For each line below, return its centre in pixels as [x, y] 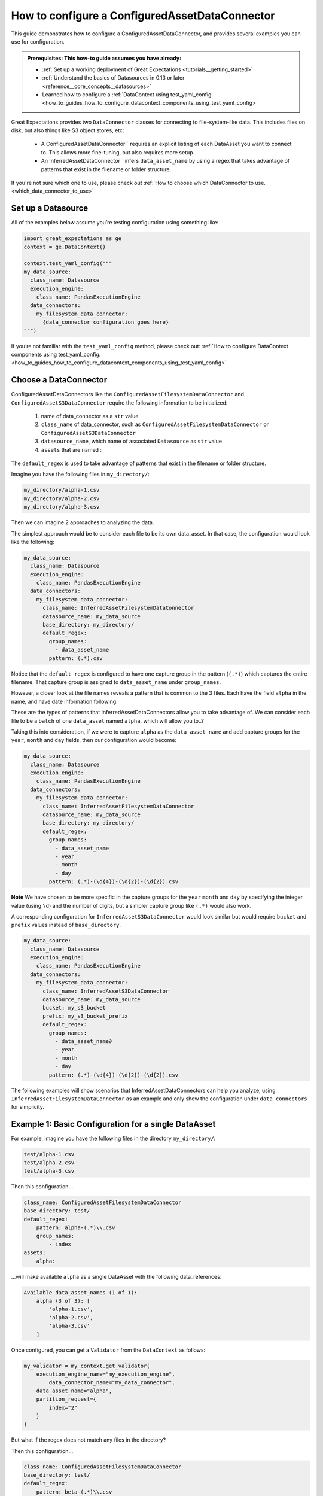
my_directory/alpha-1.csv [62, 490]
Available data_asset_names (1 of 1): [80, 1292]
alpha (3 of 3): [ [63, 1301]
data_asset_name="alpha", [74, 1391]
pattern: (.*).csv [76, 658]
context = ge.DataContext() [65, 247]
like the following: [33, 542]
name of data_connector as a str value [90, 416]
